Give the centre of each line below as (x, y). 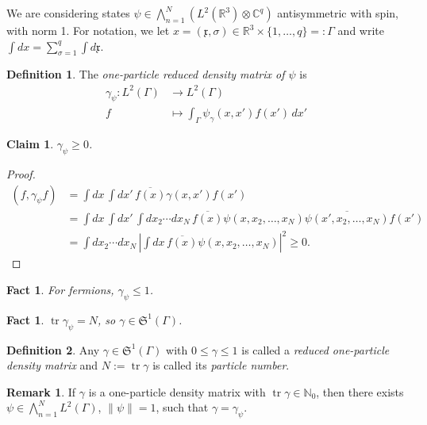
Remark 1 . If (41, 391)
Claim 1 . (30, 144)
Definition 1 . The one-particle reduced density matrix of (146, 74)
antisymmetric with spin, (338, 13)
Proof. (21, 173)
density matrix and (52, 365)
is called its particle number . (221, 365)
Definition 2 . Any (53, 349)
